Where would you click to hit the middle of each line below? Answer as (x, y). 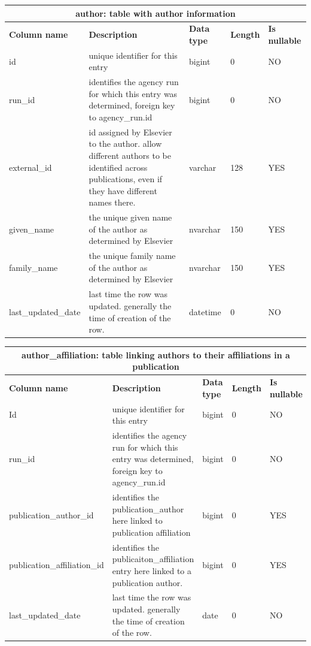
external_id (31, 167)
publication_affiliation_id (57, 565)
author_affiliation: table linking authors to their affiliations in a (156, 354)
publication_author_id (51, 514)
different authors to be (130, 156)
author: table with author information (155, 13)
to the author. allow (125, 144)
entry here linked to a (152, 571)
